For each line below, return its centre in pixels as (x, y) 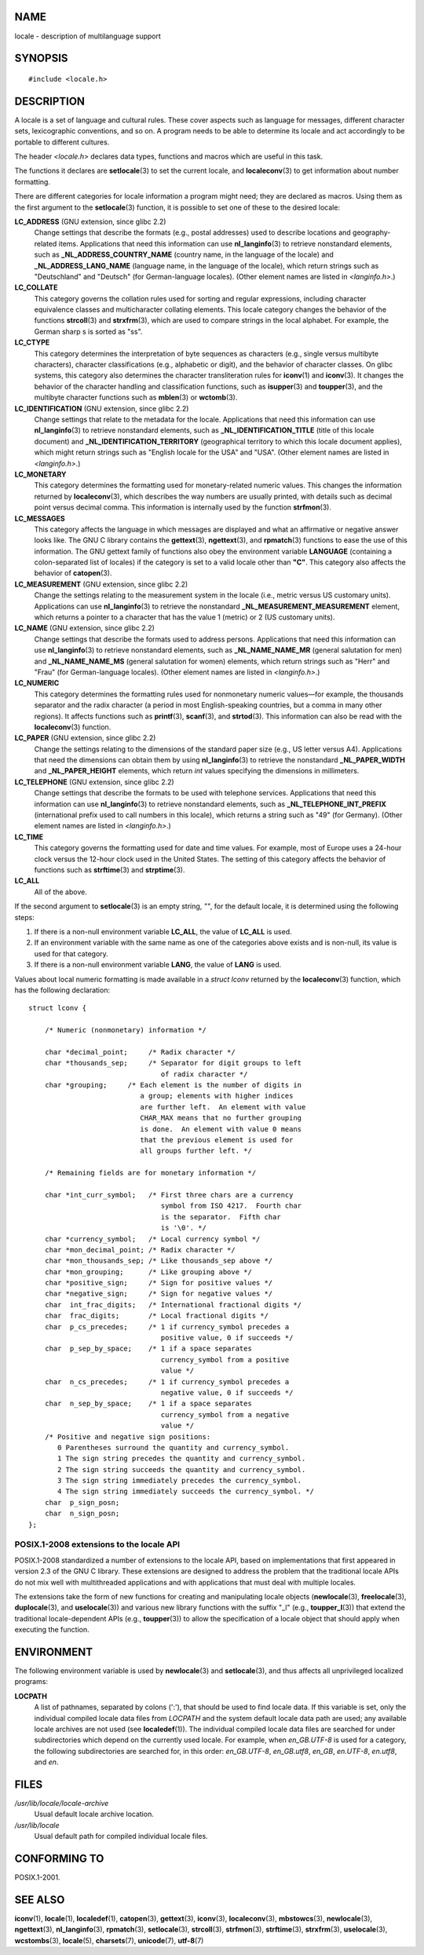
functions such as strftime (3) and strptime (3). (110, 870)
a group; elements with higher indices (217, 1096)
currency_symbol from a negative (225, 1414)
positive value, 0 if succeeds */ (227, 1338)
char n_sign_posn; (82, 1514)
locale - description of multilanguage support (88, 36)
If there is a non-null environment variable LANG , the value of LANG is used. (158, 965)
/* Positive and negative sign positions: (128, 1436)
